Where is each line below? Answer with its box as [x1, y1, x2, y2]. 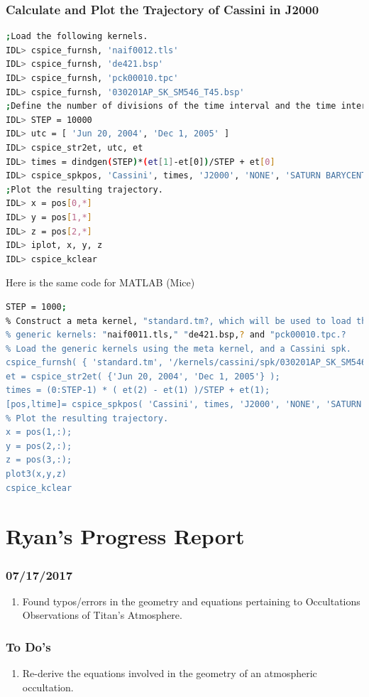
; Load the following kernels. [6, 31, 148, 42]
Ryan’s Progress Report [6, 522, 245, 551]
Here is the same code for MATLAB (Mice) [6, 275, 195, 290]
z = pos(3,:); [6, 455, 72, 465]
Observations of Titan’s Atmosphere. [22, 607, 182, 622]
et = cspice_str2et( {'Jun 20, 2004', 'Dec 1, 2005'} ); [6, 371, 280, 382]
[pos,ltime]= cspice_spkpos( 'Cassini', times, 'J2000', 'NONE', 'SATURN [6, 399, 362, 410]
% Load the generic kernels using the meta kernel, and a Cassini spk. [6, 343, 351, 354]
